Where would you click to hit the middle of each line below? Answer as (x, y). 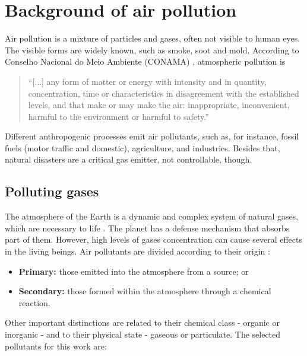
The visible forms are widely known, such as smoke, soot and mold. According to (152, 50)
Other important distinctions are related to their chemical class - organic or (142, 322)
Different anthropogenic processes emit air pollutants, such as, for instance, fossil (152, 136)
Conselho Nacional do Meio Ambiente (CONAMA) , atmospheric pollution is (145, 61)
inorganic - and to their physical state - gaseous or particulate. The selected (143, 334)
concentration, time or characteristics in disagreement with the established (164, 93)
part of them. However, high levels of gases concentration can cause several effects (154, 239)
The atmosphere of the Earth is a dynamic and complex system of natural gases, (152, 216)
